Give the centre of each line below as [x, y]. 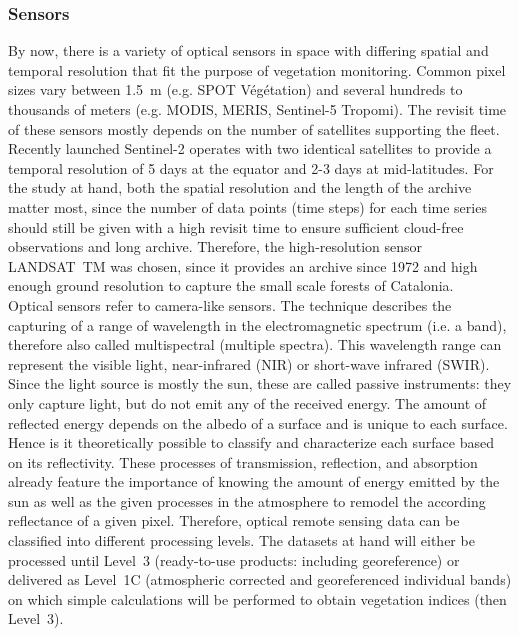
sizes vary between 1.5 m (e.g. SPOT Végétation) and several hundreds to [235, 89]
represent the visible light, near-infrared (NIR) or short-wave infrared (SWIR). [249, 363]
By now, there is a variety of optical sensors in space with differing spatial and [248, 50]
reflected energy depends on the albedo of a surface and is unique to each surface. [258, 422]
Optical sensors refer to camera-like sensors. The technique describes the [230, 304]
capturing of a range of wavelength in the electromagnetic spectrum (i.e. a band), [257, 324]
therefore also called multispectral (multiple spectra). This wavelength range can [255, 344]
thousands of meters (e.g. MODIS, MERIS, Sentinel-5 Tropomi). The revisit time [257, 109]
